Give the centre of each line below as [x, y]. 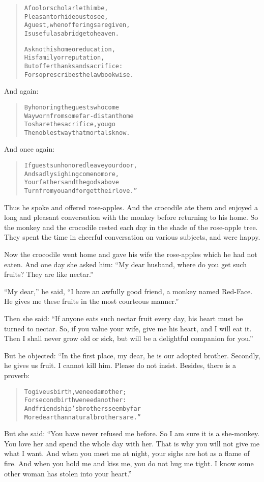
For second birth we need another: [75, 400]
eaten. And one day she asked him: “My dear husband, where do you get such [126, 264]
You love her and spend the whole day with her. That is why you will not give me [132, 443]
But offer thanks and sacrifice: [74, 66]
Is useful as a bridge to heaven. [71, 33]
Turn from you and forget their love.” [81, 191]
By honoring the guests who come [71, 107]
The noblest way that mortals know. [77, 133]
